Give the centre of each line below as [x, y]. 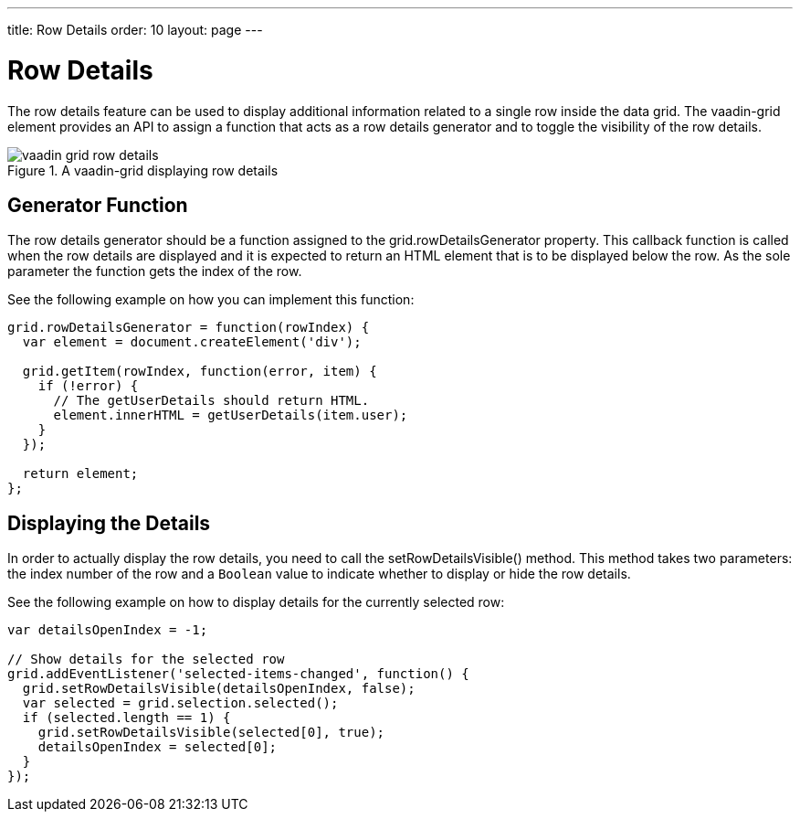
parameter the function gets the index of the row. [155, 271]
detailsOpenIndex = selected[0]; [158, 747]
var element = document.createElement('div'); [192, 342]
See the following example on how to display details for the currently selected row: [256, 602]
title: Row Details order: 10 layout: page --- [135, 30]
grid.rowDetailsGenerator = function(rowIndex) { [189, 328]
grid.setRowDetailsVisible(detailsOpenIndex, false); [219, 689]
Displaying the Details [109, 523]
